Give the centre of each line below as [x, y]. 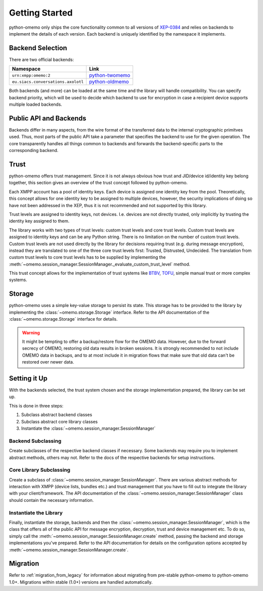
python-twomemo [110, 76]
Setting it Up [28, 378]
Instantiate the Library [36, 513]
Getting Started [41, 13]
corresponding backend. [34, 151]
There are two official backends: [41, 59]
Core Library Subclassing [40, 470]
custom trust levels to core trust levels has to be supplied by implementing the [87, 257]
